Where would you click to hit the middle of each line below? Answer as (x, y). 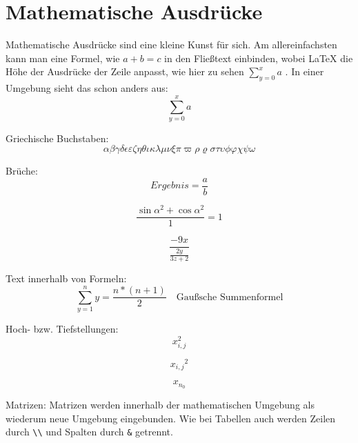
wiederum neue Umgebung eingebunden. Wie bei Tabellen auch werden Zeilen (171, 418)
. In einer (305, 71)
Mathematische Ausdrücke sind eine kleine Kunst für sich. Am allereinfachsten (171, 45)
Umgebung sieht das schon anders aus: (87, 88)
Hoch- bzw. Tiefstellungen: (62, 328)
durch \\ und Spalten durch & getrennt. (89, 432)
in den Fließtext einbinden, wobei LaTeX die (259, 58)
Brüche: (22, 171)
